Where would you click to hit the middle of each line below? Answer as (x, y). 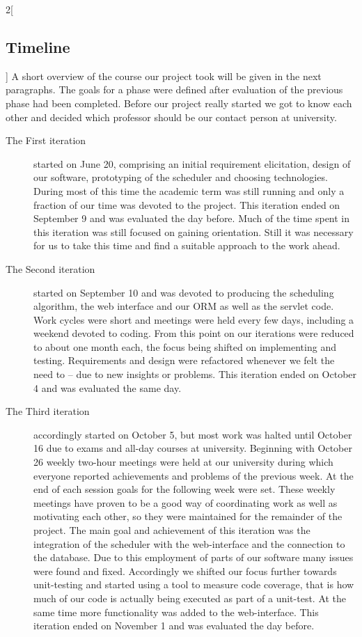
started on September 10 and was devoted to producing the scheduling (184, 292)
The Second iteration (50, 268)
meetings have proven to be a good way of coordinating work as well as (186, 502)
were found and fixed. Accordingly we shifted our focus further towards (185, 571)
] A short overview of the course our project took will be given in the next (164, 76)
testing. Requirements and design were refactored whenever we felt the (184, 360)
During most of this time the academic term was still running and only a (189, 190)
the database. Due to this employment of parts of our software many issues (194, 557)
